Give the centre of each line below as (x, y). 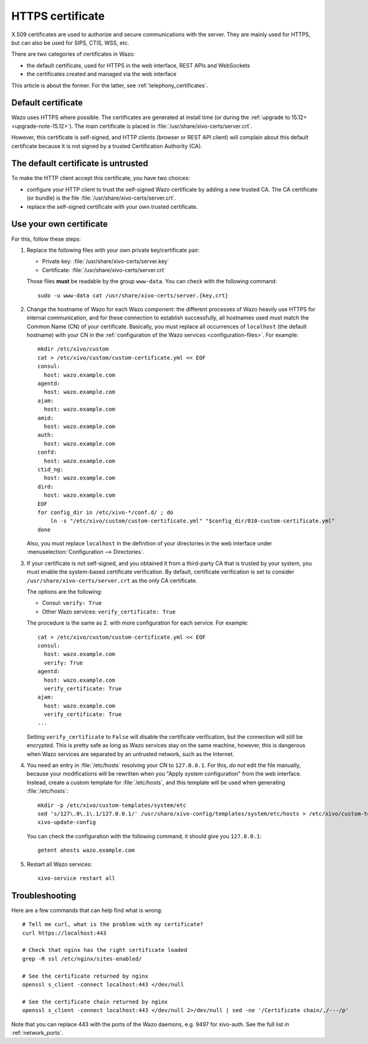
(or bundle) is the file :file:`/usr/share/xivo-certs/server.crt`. (102, 198)
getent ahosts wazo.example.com (86, 850)
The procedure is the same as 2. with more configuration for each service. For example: (138, 623)
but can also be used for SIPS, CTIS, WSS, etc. (70, 42)
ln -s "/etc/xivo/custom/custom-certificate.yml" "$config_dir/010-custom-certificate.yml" (193, 521)
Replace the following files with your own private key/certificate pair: (113, 250)
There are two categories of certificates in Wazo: (73, 54)
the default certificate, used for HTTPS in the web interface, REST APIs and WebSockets (139, 65)
